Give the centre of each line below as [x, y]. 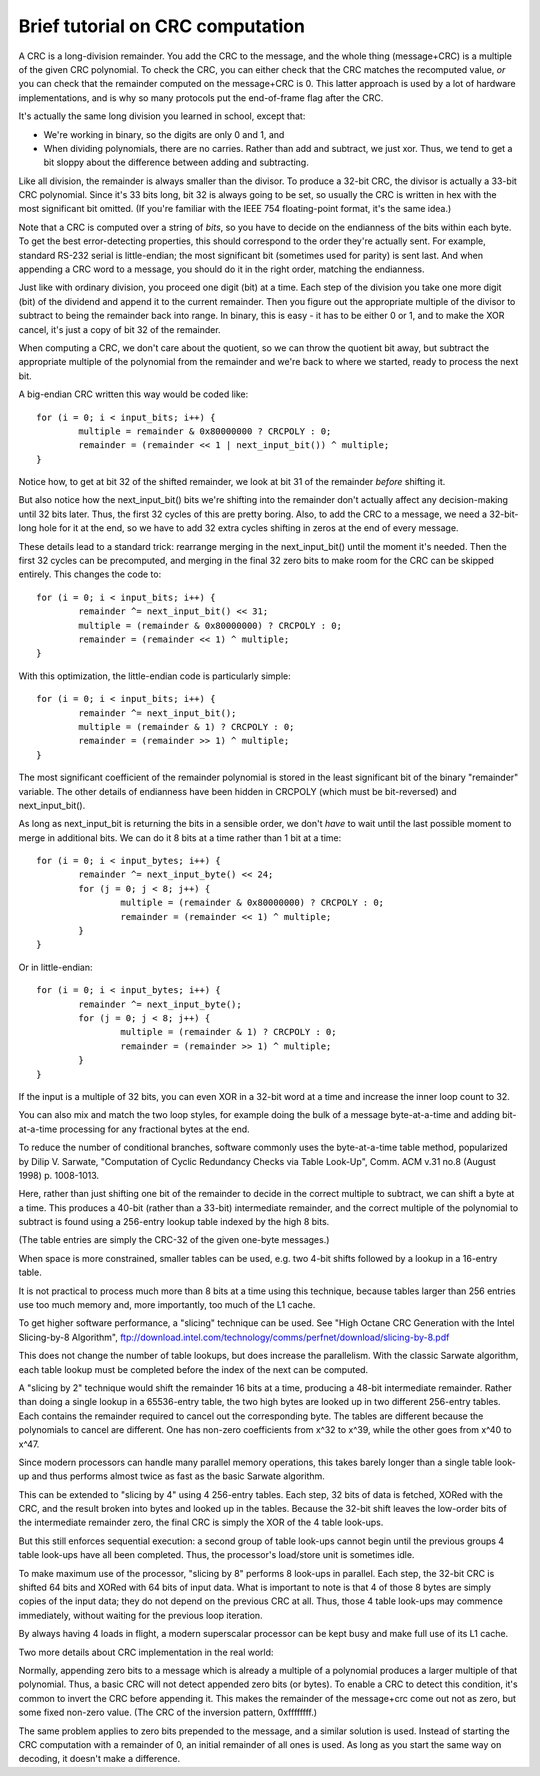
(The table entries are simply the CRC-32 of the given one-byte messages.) [174, 1240]
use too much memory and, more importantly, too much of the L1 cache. [167, 1305]
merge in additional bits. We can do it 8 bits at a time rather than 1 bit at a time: [180, 837]
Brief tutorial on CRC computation [161, 26]
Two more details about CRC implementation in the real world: [146, 1652]
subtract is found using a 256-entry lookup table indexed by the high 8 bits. [174, 1222]
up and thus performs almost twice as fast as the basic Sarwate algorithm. [171, 1476]
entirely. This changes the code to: [90, 574]
